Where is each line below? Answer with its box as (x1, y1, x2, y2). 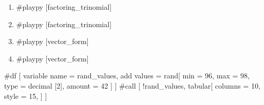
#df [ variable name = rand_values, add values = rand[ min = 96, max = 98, (4, 70, 250, 81)
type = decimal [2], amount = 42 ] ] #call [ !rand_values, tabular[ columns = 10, (4, 80, 260, 91)
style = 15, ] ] (4, 90, 47, 101)
